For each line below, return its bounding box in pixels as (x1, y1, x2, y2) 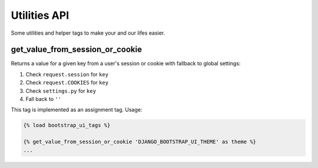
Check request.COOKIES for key (25, 79, 109, 86)
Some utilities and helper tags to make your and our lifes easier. (11, 29, 165, 36)
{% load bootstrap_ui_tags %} (23, 122, 111, 129)
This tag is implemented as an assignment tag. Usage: (11, 106, 143, 113)
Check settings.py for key (25, 87, 97, 94)
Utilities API (11, 9, 69, 22)
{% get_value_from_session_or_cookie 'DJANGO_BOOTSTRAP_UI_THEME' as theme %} (23, 139, 256, 145)
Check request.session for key (25, 70, 109, 78)
